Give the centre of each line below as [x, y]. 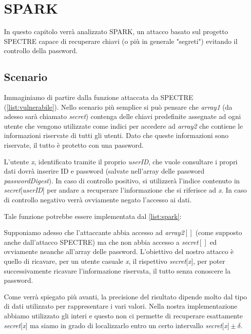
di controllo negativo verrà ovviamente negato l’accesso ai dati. [98, 200]
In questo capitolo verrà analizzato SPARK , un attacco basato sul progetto [116, 31]
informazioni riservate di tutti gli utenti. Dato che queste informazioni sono [116, 135]
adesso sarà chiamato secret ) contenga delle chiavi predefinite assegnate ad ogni [123, 116]
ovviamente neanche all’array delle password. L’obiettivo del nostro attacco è [119, 251]
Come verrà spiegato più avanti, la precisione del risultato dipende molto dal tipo [125, 296]
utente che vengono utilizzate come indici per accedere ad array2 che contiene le [124, 126]
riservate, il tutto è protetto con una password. [74, 145]
